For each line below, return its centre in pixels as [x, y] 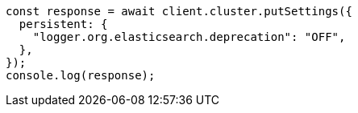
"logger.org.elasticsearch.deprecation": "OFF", [189, 37]
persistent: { [63, 24]
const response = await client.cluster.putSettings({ [179, 11]
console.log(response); [81, 75]
